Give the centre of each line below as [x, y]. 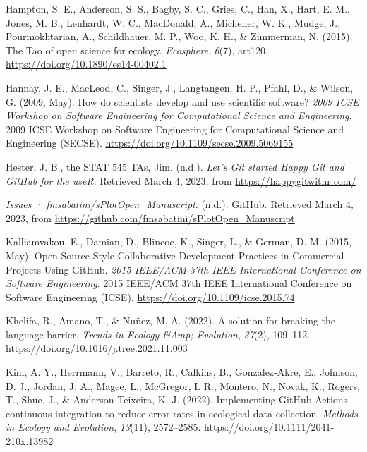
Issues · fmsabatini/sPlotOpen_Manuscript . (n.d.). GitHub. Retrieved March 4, [180, 204]
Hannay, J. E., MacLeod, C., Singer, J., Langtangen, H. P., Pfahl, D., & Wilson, [180, 87]
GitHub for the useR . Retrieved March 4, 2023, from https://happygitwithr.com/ [181, 180]
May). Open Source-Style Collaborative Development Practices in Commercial [175, 255]
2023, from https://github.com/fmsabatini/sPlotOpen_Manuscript [150, 218]
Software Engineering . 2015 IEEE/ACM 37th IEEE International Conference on [179, 283]
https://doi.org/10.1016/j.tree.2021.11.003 [97, 348]
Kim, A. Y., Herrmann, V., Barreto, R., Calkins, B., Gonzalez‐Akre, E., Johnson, [182, 372]
